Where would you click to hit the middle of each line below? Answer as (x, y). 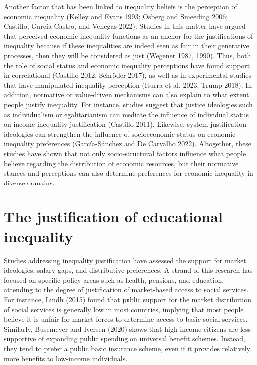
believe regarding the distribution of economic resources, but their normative (121, 163)
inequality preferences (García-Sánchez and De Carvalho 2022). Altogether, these (128, 143)
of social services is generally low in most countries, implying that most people (124, 309)
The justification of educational (113, 217)
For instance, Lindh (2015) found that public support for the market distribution (128, 299)
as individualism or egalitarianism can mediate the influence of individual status (126, 114)
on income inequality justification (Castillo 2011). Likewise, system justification (125, 124)
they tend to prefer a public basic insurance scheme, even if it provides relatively (127, 348)
